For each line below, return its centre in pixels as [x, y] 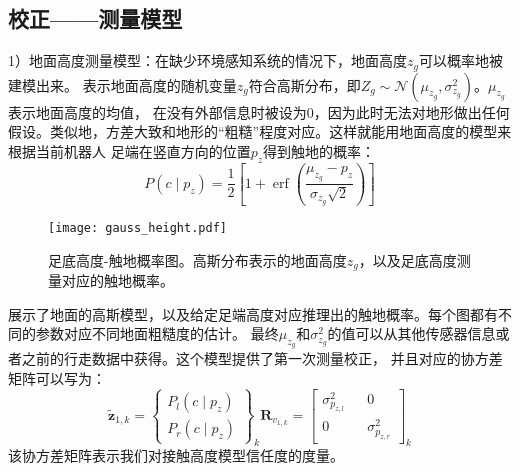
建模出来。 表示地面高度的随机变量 [122, 84]
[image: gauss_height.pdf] [137, 227]
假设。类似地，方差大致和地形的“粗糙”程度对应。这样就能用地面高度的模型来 [260, 131]
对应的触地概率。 [117, 279]
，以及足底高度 [407, 259]
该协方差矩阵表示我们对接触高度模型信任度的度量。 [176, 455]
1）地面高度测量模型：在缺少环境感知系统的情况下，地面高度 [207, 60]
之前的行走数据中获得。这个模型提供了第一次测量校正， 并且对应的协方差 [262, 358]
